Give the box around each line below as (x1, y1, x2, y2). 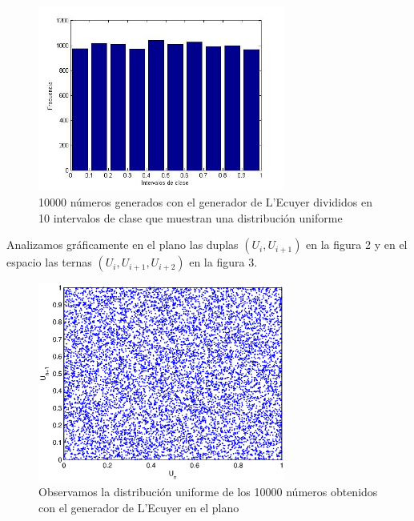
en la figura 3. (189, 254, 258, 271)
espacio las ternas (6, 254, 92, 271)
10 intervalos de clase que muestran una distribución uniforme (38, 209, 343, 226)
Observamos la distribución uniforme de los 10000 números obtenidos (38, 483, 378, 500)
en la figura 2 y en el (306, 236, 408, 253)
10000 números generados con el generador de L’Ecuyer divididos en (38, 193, 372, 210)
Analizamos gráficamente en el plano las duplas (6, 236, 239, 253)
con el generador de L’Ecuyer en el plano (38, 499, 239, 515)
